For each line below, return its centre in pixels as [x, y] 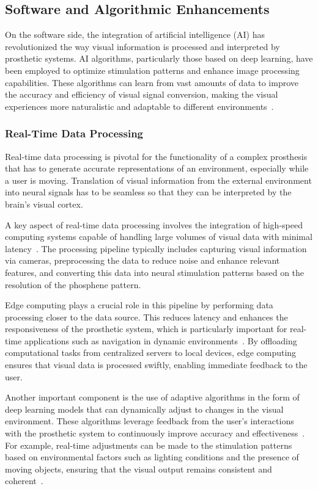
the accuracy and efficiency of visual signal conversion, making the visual [142, 94]
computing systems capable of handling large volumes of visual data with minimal [159, 237]
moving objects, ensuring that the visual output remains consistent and [139, 469]
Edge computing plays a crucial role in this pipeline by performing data [139, 305]
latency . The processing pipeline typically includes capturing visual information [156, 248]
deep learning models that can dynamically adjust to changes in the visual [144, 409]
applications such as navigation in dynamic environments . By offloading [161, 340]
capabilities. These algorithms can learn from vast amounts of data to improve [152, 82]
